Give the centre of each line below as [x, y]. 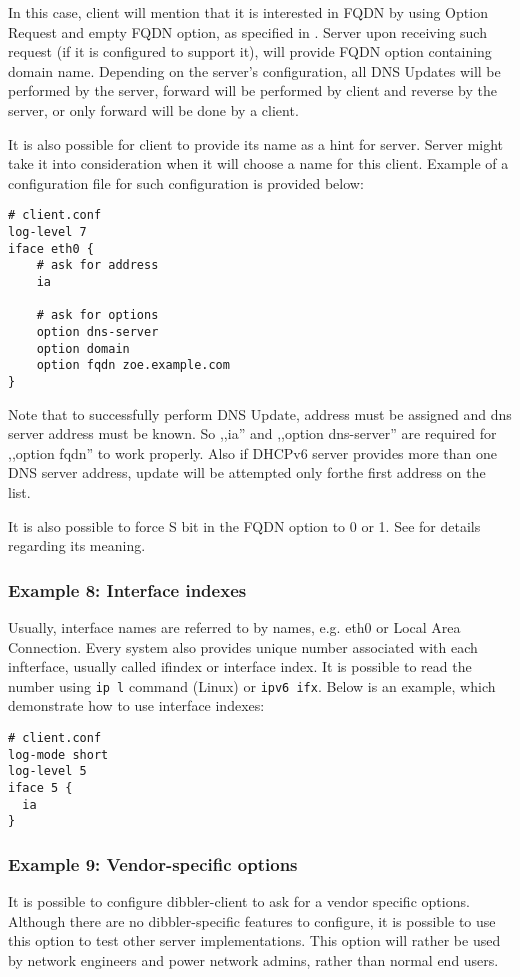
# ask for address [97, 265]
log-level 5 [47, 771]
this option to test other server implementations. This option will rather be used [254, 940]
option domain [83, 348]
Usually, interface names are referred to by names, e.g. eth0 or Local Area [234, 626]
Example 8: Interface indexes [127, 589]
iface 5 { [40, 787]
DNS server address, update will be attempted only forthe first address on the [247, 472]
